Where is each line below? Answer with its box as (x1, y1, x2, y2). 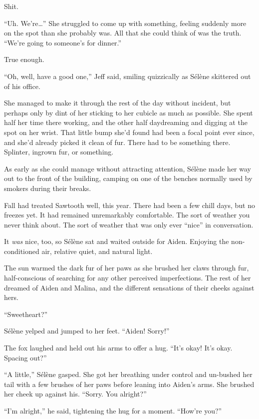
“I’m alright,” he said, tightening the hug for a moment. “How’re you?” (4, 405, 222, 415)
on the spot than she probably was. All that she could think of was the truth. (4, 27, 242, 38)
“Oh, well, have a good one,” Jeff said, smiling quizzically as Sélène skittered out (4, 70, 251, 81)
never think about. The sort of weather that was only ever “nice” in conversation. (4, 219, 254, 229)
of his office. (4, 80, 40, 91)
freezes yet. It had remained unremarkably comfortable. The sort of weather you (4, 209, 250, 220)
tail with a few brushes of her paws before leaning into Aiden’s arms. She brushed (4, 378, 255, 389)
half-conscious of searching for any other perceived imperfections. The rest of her (4, 272, 251, 283)
